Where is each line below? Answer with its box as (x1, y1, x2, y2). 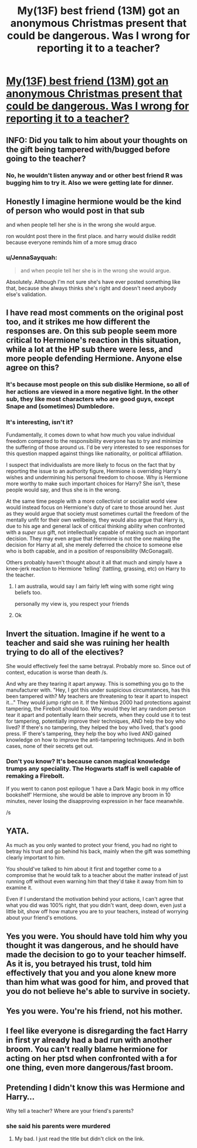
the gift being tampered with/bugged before (6, 144, 171, 154)
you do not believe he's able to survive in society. (6, 986, 191, 996)
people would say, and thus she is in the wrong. (6, 486, 121, 493)
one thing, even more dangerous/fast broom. (6, 1063, 174, 1073)
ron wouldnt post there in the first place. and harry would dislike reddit (6, 233, 176, 240)
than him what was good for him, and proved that (6, 977, 189, 987)
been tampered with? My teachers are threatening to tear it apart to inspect (6, 693, 188, 700)
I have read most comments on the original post (6, 308, 184, 317)
